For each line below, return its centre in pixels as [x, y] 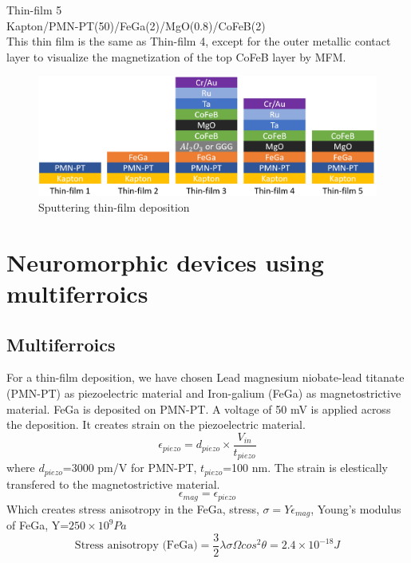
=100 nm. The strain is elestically [305, 468]
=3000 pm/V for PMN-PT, [130, 468]
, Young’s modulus [356, 508]
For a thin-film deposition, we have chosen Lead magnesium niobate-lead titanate [205, 377]
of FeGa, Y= [38, 525]
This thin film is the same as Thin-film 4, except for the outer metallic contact [199, 41]
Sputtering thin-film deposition [114, 207]
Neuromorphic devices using [165, 262]
